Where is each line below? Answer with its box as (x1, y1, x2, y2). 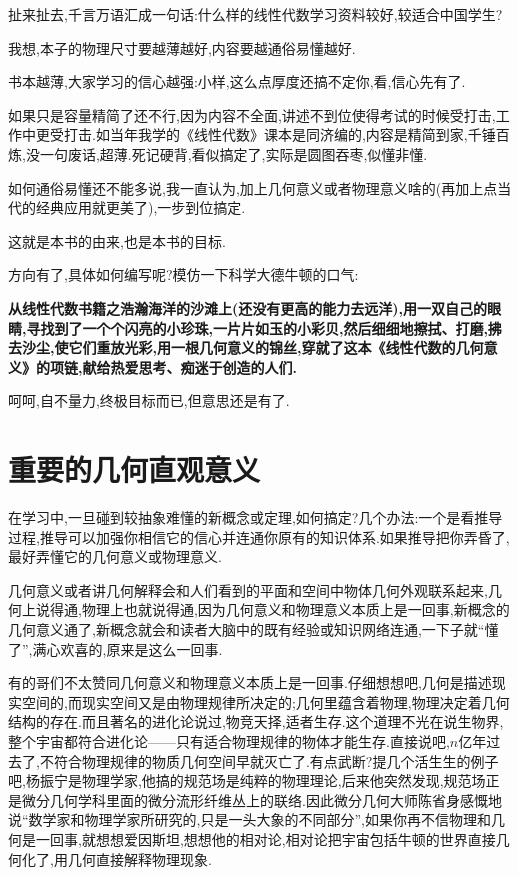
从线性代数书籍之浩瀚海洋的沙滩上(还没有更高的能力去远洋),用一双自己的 (8, 297, 487, 318)
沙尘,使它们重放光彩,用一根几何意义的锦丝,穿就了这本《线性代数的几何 (21, 337, 484, 358)
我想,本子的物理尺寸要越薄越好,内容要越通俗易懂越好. (8, 37, 356, 58)
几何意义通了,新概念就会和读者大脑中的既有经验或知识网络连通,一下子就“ (8, 619, 485, 639)
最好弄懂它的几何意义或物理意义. (8, 546, 222, 567)
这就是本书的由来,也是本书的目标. (8, 230, 226, 251)
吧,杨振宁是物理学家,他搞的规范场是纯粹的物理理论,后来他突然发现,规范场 (8, 770, 486, 791)
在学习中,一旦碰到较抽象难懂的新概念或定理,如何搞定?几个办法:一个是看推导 (8, 507, 503, 528)
